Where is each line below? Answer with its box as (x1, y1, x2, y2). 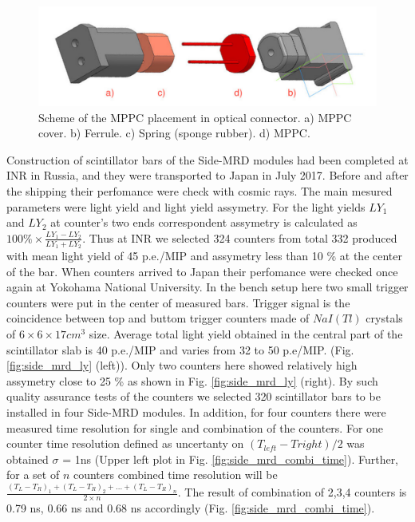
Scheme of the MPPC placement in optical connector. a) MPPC (38, 109, 352, 125)
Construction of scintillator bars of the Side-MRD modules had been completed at (6, 151, 409, 168)
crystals (366, 310, 403, 326)
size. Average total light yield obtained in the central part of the (89, 326, 403, 342)
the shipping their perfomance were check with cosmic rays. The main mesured (6, 183, 393, 200)
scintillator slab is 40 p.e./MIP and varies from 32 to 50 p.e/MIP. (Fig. (6, 341, 354, 358)
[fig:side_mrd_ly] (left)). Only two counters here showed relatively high (6, 357, 358, 374)
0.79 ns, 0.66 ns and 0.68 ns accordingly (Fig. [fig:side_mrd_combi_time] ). (6, 500, 375, 516)
